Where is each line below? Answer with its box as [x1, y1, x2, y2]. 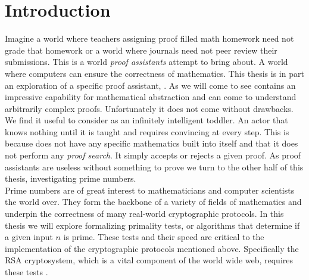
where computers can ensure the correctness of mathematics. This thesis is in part [5, 67, 304, 79]
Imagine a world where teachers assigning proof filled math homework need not [5, 32, 294, 45]
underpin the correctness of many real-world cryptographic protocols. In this [5, 207, 284, 220]
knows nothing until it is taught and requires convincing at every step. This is [5, 125, 289, 138]
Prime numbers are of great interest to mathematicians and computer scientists [5, 183, 295, 196]
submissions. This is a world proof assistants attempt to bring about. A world [5, 55, 288, 68]
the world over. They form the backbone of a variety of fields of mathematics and [5, 195, 302, 208]
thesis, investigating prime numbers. [5, 172, 136, 185]
